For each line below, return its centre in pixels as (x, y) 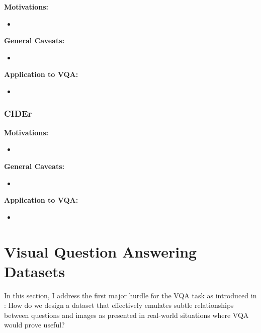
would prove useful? (34, 325)
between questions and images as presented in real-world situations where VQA (126, 315)
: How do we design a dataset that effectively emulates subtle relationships (119, 305)
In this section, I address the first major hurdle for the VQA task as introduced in (130, 295)
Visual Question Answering (101, 251)
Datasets (35, 271)
